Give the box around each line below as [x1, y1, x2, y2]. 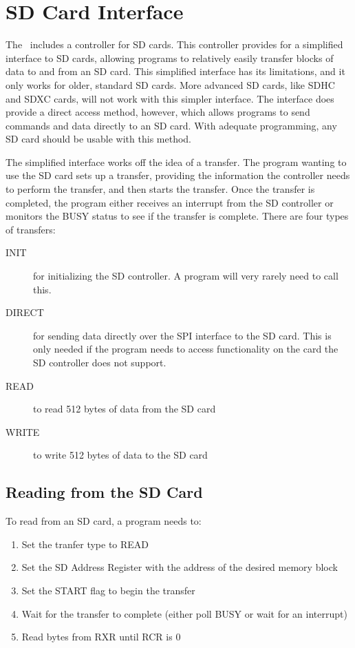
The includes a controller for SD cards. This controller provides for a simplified [6, 37, 343, 52]
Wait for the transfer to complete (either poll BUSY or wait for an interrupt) [21, 606, 347, 620]
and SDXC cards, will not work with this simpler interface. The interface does [6, 91, 334, 105]
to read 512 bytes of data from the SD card [33, 401, 216, 416]
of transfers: [6, 222, 56, 236]
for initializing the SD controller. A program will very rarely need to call [33, 269, 338, 283]
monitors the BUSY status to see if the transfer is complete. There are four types [6, 209, 349, 223]
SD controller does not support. [33, 355, 166, 369]
